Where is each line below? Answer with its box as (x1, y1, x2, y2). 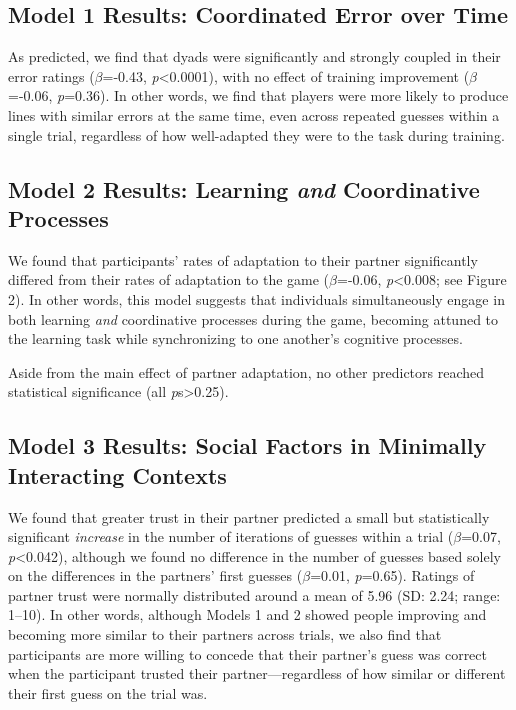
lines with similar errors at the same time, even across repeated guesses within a (8, 104, 500, 125)
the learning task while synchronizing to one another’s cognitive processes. (8, 328, 463, 349)
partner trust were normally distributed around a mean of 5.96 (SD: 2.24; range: (8, 584, 501, 605)
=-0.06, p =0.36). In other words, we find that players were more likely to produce (8, 85, 509, 106)
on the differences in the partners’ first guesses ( (8, 565, 303, 586)
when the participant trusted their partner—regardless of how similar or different (8, 663, 506, 684)
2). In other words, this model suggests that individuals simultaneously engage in (8, 288, 505, 309)
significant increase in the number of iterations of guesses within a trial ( (8, 526, 454, 547)
